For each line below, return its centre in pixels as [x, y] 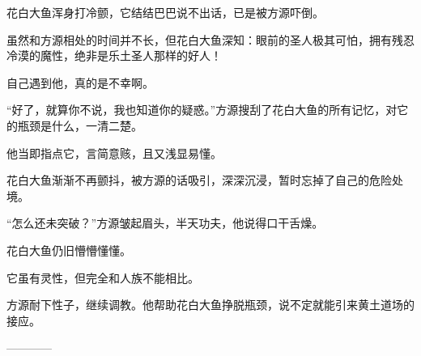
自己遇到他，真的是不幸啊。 [80, 82]
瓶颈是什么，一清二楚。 [80, 125]
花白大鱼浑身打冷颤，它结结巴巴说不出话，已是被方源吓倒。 [165, 12]
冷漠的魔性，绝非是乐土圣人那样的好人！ [114, 55]
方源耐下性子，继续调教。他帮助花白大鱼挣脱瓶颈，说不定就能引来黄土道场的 [210, 305]
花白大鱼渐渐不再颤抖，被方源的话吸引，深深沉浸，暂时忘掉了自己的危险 [199, 180]
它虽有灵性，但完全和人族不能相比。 [103, 277]
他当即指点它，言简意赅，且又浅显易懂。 [114, 153]
